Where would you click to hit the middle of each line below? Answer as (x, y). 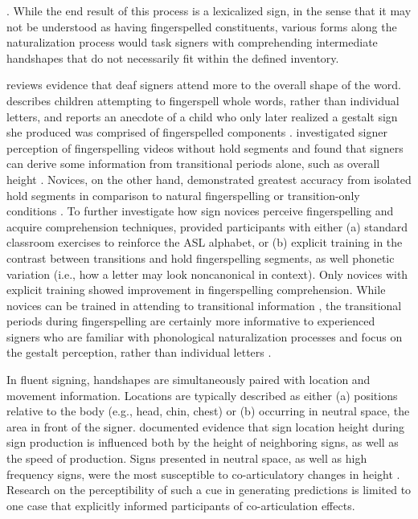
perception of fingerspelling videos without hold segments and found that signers (205, 147)
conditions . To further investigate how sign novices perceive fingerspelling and (200, 211)
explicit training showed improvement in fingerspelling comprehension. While (196, 290)
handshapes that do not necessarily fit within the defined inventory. (173, 57)
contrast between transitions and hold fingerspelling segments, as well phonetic (201, 257)
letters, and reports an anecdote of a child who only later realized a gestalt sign (202, 116)
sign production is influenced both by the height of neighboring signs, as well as (203, 442)
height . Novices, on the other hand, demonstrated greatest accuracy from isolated (209, 179)
